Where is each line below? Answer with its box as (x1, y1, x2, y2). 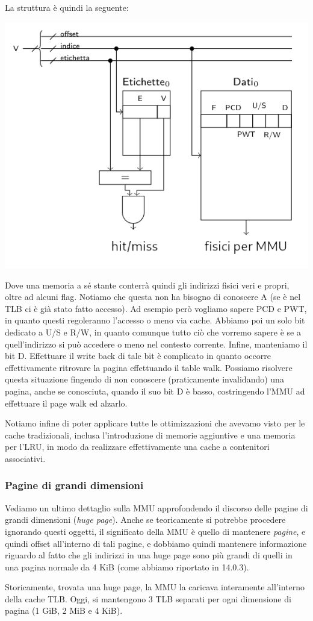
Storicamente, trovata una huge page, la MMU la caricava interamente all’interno (5, 581, 305, 593)
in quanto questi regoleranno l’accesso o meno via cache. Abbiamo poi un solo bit (5, 314, 305, 326)
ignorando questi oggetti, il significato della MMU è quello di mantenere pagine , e (5, 525, 306, 537)
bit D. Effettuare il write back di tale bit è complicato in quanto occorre (5, 349, 271, 362)
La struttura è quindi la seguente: (5, 1, 129, 13)
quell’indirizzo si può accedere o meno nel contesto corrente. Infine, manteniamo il (5, 337, 308, 350)
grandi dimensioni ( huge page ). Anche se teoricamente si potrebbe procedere (5, 513, 286, 526)
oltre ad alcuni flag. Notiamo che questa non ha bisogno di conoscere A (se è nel (5, 290, 301, 303)
